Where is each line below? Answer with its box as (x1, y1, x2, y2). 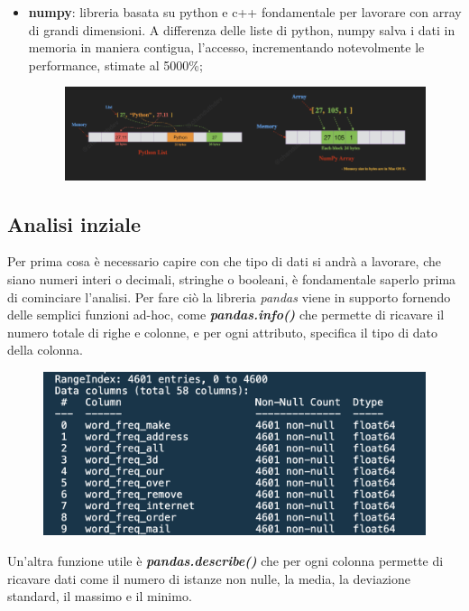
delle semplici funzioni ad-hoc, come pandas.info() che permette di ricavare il (7, 305, 445, 324)
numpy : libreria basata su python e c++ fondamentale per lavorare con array (28, 3, 462, 21)
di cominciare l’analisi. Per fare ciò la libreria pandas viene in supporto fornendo (7, 287, 451, 306)
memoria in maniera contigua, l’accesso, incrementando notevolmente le (28, 38, 425, 57)
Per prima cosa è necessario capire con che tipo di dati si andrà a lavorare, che (7, 252, 441, 271)
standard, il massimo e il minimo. (7, 587, 192, 606)
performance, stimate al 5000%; (28, 55, 203, 74)
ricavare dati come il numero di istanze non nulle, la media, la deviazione (7, 569, 411, 588)
